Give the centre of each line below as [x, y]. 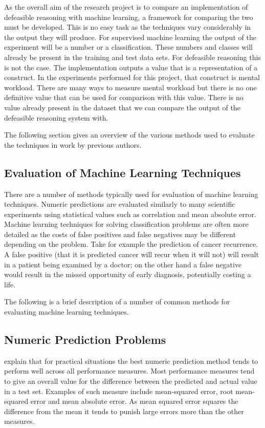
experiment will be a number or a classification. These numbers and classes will [128, 47]
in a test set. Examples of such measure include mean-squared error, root [119, 391]
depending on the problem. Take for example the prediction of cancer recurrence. [131, 244]
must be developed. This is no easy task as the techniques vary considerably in [128, 27]
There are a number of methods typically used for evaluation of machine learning [131, 194]
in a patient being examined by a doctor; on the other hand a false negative [123, 264]
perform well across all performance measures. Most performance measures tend [129, 371]
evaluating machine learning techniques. [67, 312]
